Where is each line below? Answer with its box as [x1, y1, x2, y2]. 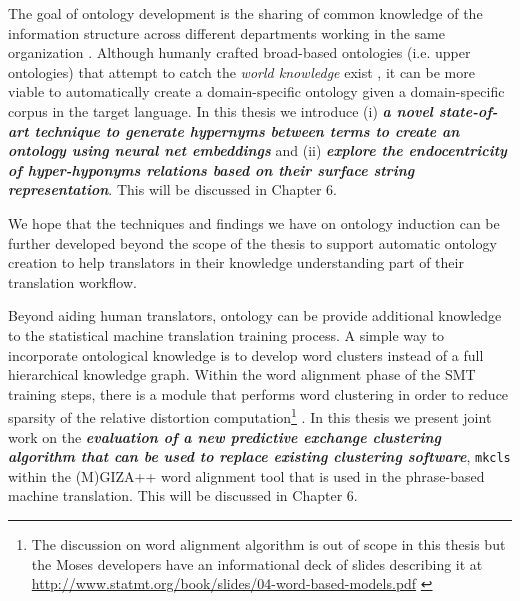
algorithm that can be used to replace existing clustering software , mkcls [8, 446, 511, 467]
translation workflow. [8, 271, 137, 292]
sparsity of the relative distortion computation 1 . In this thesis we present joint [8, 404, 492, 427]
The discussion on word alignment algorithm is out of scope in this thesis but [31, 533, 506, 554]
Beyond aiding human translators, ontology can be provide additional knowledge [8, 305, 502, 326]
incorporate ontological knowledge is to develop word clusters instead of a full [8, 344, 484, 365]
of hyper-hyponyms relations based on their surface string [8, 159, 415, 180]
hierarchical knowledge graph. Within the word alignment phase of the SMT [8, 364, 476, 385]
